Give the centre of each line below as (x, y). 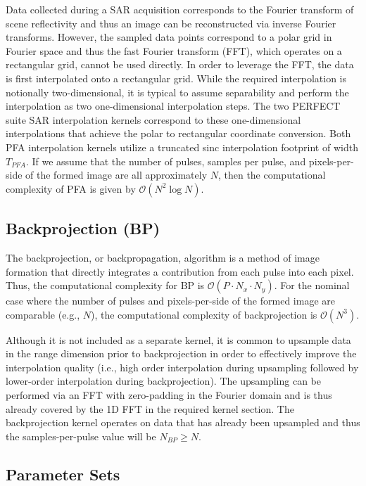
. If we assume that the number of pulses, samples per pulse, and (166, 161)
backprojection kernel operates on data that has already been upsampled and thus (183, 422)
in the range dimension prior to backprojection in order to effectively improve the (181, 353)
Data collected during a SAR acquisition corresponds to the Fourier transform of (180, 9)
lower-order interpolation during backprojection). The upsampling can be (163, 381)
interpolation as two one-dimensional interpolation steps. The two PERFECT (173, 106)
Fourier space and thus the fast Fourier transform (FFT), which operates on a (174, 50)
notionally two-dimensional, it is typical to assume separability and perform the (177, 92)
